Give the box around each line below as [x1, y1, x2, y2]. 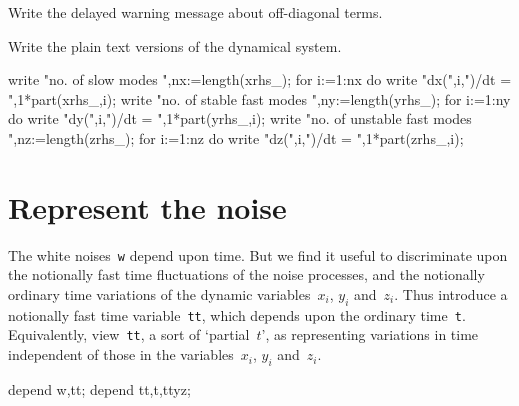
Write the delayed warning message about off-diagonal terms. [8, 2, 383, 22]
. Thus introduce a [394, 283, 508, 304]
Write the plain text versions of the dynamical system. [8, 35, 342, 56]
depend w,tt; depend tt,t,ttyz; [8, 378, 191, 399]
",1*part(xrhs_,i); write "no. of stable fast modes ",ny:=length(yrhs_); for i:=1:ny [8, 88, 511, 109]
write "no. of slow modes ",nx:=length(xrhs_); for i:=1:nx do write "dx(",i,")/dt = [8, 69, 512, 90]
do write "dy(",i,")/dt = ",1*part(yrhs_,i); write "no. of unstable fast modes [8, 108, 472, 129]
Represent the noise [8, 186, 287, 227]
